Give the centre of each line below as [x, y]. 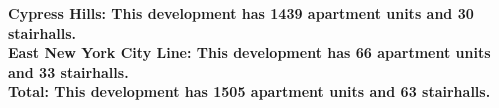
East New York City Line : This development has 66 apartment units [249, 52]
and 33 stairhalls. [68, 71]
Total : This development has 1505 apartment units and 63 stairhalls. [249, 91]
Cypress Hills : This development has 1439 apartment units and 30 [241, 13]
